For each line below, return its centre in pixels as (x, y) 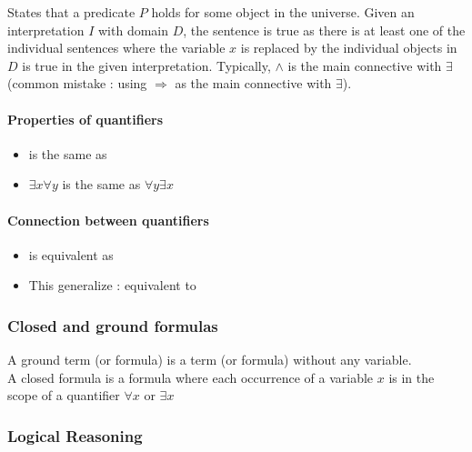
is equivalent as (71, 254)
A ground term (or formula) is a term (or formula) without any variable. (210, 360)
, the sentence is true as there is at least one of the (324, 30)
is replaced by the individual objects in (349, 48)
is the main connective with (365, 65)
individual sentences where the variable (116, 48)
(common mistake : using (77, 83)
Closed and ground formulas (113, 325)
